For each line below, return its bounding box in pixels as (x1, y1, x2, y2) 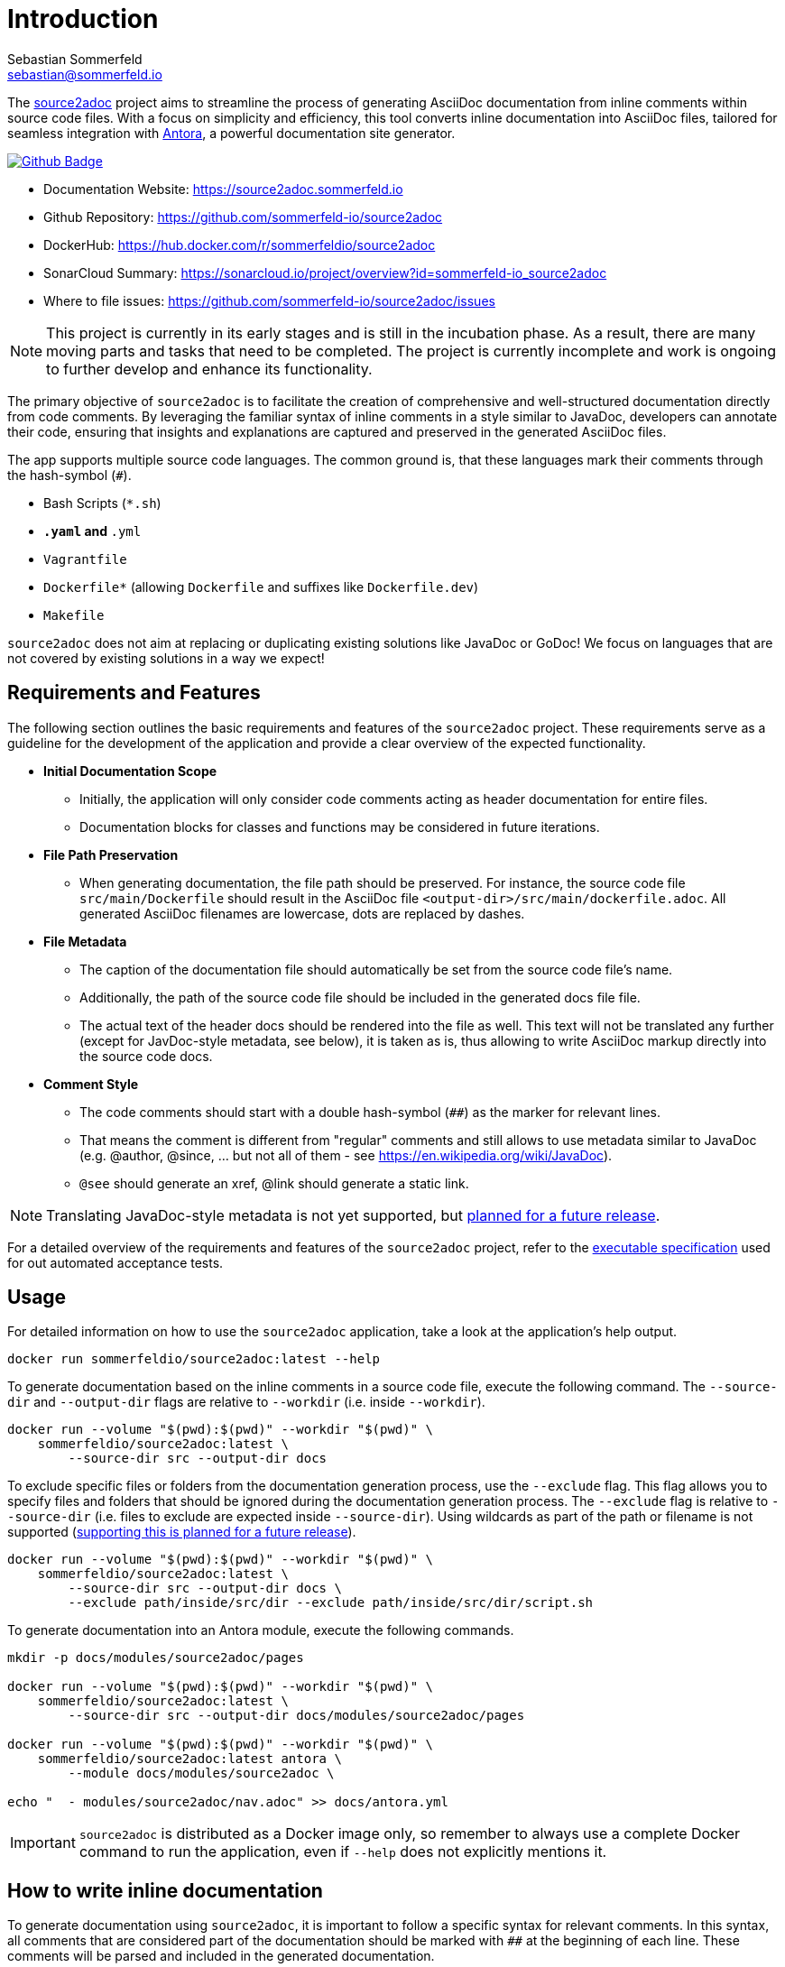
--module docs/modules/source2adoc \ (68, 1766, 335, 1781)
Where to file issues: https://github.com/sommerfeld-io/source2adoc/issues (43, 292, 495, 309)
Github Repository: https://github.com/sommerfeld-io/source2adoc (43, 208, 443, 225)
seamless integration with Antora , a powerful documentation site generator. (7, 125, 456, 141)
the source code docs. (79, 1048, 213, 1064)
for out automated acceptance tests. (7, 1254, 224, 1270)
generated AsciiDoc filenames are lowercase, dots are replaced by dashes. (79, 905, 525, 921)
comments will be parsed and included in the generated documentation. (7, 1948, 435, 1964)
